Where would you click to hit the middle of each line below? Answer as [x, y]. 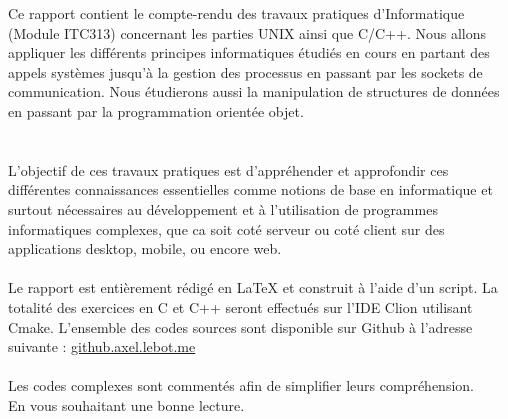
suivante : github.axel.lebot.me [102, 346]
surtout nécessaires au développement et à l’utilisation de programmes [223, 208]
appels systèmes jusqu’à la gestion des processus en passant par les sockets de [245, 71]
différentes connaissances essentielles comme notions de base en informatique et [250, 189]
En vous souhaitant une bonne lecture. [126, 404]
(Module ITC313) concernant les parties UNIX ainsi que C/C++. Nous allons [247, 32]
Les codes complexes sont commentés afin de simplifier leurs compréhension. [241, 385]
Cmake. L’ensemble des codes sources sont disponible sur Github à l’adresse [240, 326]
